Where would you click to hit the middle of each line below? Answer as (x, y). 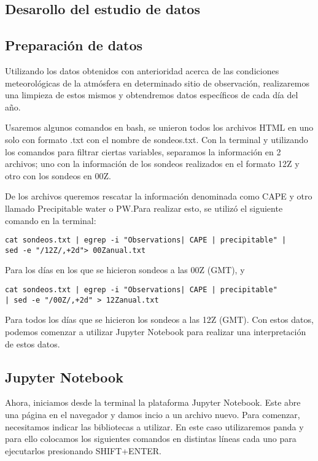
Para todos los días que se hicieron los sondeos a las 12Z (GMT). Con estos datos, (159, 320)
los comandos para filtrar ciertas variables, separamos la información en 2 (143, 151)
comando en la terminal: (51, 220)
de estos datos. (33, 343)
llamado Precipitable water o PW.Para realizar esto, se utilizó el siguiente (144, 208)
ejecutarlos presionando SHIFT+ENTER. (83, 450)
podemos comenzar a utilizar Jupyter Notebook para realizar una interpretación (156, 331)
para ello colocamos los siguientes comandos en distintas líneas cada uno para (151, 439)
